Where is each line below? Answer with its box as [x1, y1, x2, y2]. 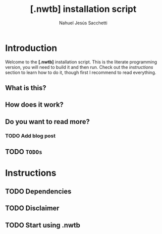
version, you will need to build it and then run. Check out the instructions [5, 64, 154, 70]
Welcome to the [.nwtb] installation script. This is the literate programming [5, 58, 158, 65]
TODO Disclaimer [5, 204, 59, 213]
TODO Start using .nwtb [5, 221, 80, 229]
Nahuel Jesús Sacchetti [59, 20, 108, 26]
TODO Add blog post [5, 132, 56, 139]
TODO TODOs [5, 148, 43, 156]
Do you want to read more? [5, 117, 90, 126]
